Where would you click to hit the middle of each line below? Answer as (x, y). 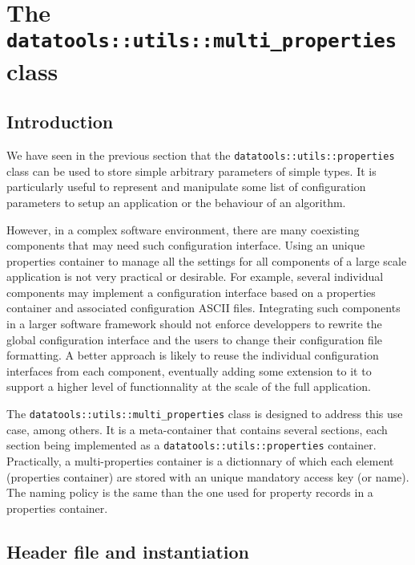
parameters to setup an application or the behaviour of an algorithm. (176, 202)
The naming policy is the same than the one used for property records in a (190, 492)
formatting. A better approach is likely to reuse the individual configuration (193, 355)
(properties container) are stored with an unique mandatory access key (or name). (208, 476)
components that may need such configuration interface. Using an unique (186, 245)
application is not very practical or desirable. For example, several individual (195, 276)
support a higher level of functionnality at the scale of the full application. (189, 386)
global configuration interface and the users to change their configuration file (194, 339)
